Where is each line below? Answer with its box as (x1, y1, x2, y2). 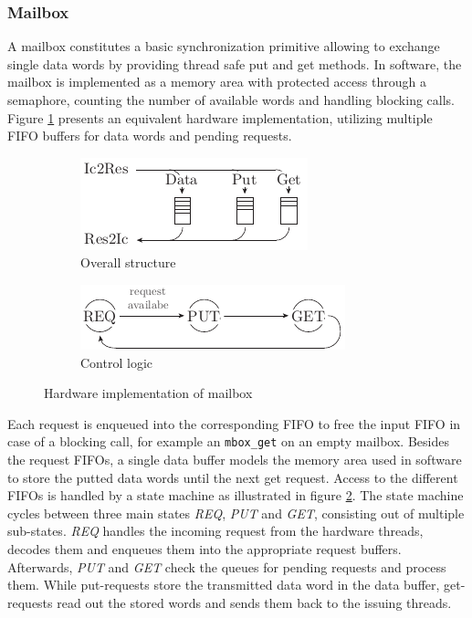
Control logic (80, 352, 152, 372)
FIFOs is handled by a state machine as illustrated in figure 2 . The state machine (7, 486, 464, 505)
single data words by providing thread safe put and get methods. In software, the (7, 54, 462, 73)
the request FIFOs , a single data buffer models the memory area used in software (7, 450, 462, 468)
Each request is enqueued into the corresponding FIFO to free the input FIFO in (7, 414, 461, 433)
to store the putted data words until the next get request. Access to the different (7, 467, 458, 487)
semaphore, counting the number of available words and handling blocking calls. (7, 90, 455, 109)
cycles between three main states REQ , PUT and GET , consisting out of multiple (7, 503, 465, 522)
